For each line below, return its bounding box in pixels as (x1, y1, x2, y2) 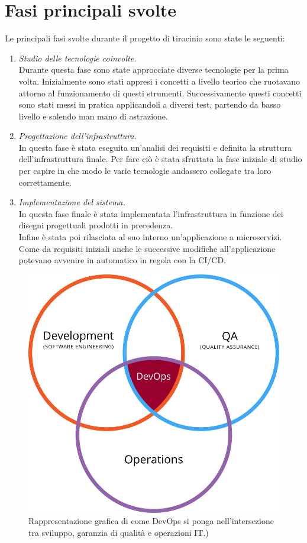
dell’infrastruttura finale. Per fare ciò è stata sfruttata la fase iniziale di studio (18, 153, 302, 165)
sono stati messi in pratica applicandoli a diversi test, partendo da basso (18, 98, 281, 111)
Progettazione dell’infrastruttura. (18, 130, 137, 142)
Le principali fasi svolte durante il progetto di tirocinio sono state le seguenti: (5, 32, 285, 44)
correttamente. (18, 176, 72, 188)
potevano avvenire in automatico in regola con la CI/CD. (18, 254, 227, 266)
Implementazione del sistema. (18, 196, 125, 208)
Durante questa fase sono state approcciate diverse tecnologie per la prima (18, 63, 289, 76)
